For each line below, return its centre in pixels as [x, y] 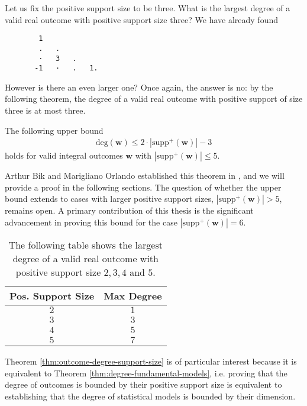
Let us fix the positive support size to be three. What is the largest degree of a [148, 8]
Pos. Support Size [52, 296]
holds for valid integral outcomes [64, 155]
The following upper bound [54, 130]
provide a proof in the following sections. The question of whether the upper [143, 187]
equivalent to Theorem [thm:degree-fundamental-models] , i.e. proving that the [146, 373]
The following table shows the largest [85, 245]
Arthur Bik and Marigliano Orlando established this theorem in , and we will [145, 175]
